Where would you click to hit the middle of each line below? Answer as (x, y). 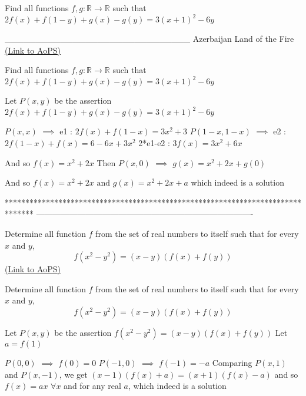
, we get (73, 374)
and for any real (92, 386)
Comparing (232, 362)
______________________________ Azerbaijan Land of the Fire (149, 39)
